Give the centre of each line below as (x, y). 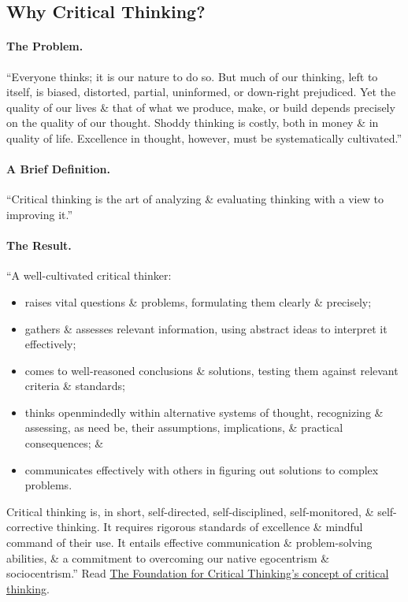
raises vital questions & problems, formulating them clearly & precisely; (198, 301)
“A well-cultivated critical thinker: (89, 275)
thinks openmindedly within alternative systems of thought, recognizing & (204, 412)
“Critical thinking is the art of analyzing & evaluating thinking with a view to (195, 199)
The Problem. (45, 46)
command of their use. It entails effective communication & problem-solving (189, 543)
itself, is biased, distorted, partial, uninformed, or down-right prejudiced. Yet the (201, 92)
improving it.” (40, 214)
